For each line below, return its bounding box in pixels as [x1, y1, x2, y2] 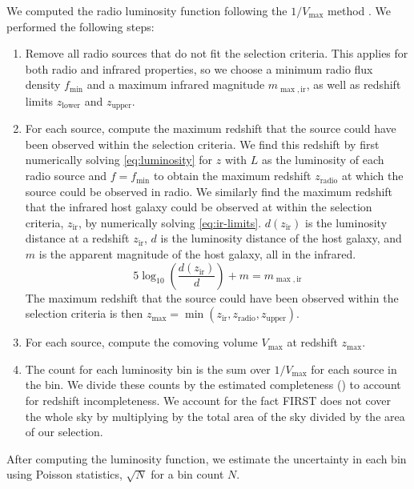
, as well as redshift [306, 76, 401, 93]
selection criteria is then [25, 305, 143, 322]
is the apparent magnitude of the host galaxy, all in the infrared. [38, 246, 356, 263]
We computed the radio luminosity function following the [6, 2, 287, 18]
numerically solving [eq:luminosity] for [25, 151, 213, 168]
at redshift [287, 334, 338, 351]
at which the [341, 167, 404, 184]
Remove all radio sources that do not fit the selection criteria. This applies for [25, 45, 408, 62]
